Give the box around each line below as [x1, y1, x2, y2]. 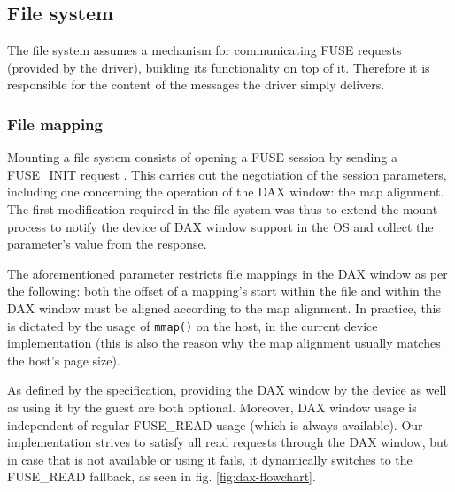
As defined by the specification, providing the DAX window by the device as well [7, 381, 447, 399]
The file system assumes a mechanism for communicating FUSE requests [7, 41, 402, 59]
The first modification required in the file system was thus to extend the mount [7, 199, 438, 218]
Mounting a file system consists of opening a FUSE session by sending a [7, 148, 397, 166]
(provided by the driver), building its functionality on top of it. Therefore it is [7, 58, 430, 76]
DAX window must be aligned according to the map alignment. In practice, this [7, 298, 442, 317]
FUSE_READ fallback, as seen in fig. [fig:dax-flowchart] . [7, 467, 316, 486]
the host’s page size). [7, 350, 120, 369]
